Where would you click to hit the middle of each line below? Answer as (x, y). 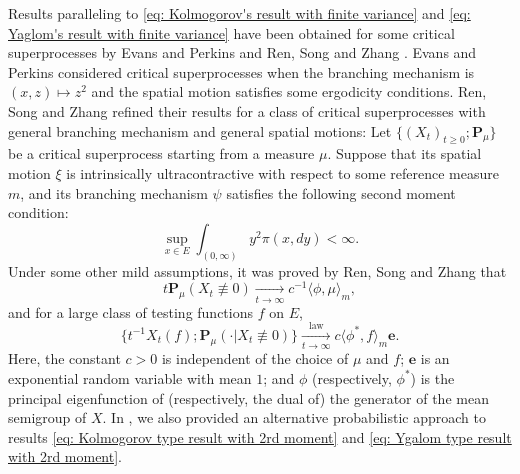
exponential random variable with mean (130, 377)
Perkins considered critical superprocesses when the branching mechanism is (241, 71)
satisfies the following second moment (341, 192)
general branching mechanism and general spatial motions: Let (200, 130)
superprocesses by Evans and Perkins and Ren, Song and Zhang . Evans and (242, 52)
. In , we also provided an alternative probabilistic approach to (294, 417)
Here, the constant (64, 358)
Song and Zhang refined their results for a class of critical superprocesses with (247, 110)
